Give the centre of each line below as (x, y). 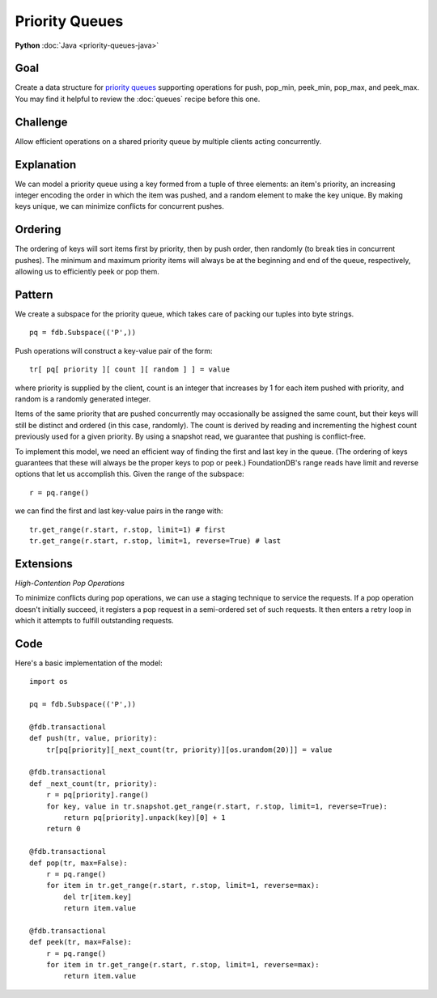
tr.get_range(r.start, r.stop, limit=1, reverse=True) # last (155, 541)
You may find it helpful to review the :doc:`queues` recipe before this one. (138, 99)
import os (49, 682)
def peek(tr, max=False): (81, 942)
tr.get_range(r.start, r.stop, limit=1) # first (127, 529)
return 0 (63, 829)
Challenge (41, 122)
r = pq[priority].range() (98, 795)
